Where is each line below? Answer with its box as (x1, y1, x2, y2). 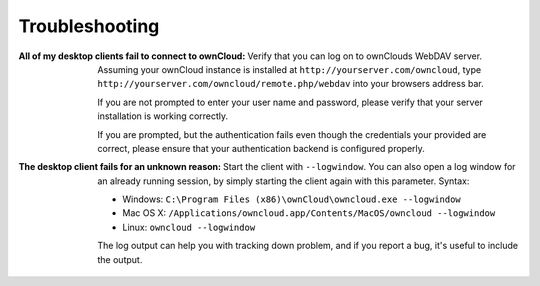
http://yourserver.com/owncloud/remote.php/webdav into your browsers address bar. (97, 78, 484, 90)
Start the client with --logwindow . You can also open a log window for (222, 161, 516, 173)
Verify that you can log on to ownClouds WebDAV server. (246, 50, 483, 62)
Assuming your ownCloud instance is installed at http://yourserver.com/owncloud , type (97, 63, 482, 75)
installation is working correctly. (97, 110, 229, 122)
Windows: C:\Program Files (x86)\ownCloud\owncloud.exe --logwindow (122, 193, 462, 205)
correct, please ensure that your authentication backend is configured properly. (97, 142, 425, 154)
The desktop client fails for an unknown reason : (18, 161, 222, 173)
